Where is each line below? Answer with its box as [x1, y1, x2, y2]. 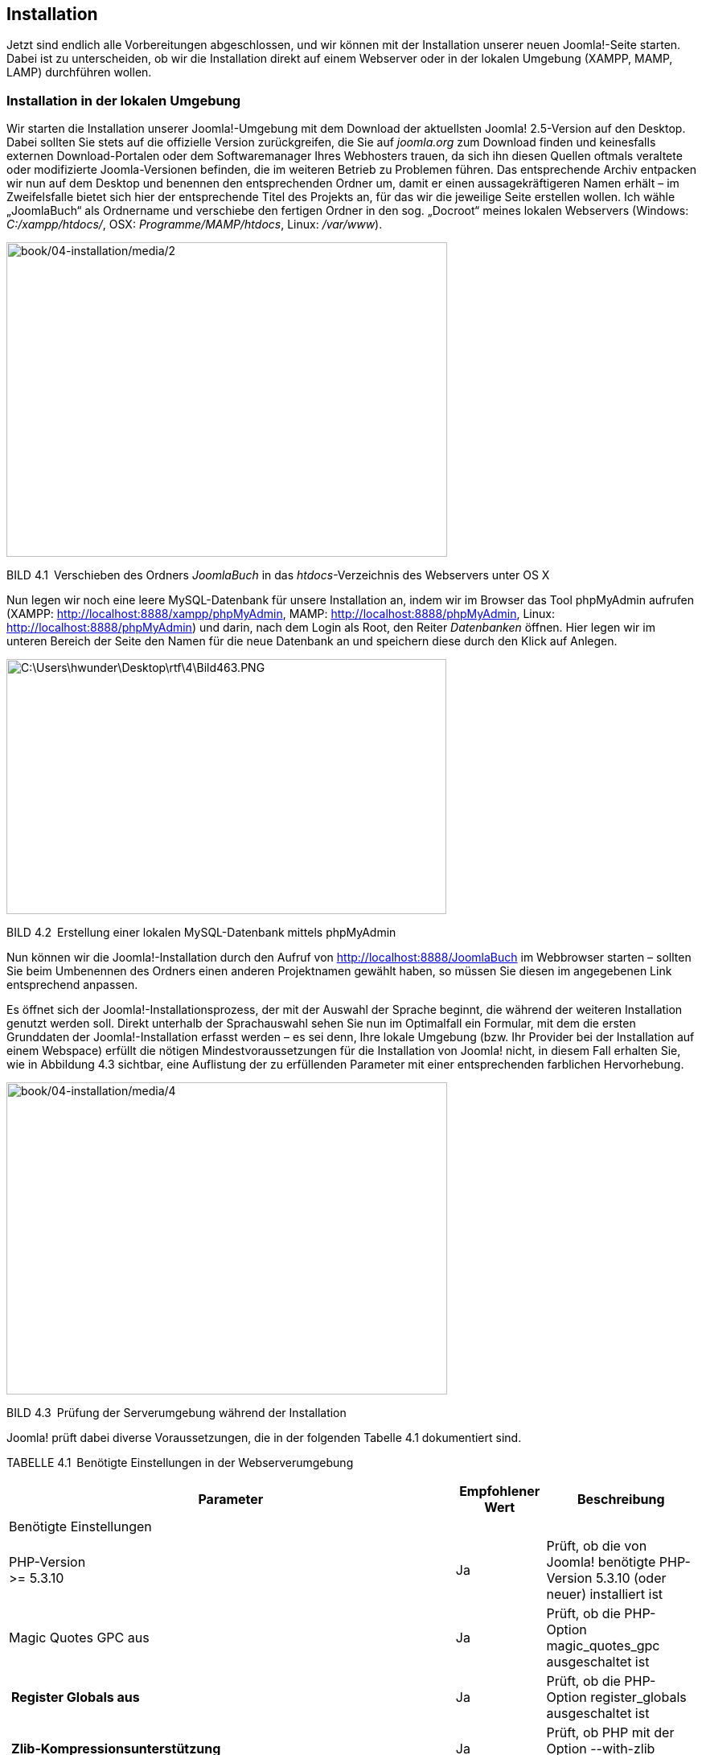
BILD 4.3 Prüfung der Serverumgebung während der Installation [6, 1406, 347, 1420]
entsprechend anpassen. [6, 978, 138, 992]
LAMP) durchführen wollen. [6, 65, 152, 80]
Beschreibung [577, 1491, 665, 1508]
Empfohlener [459, 1483, 540, 1500]
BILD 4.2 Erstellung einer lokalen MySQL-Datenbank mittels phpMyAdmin [6, 925, 396, 940]
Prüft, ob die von [546, 1538, 647, 1555]
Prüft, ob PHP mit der [546, 1724, 675, 1741]
